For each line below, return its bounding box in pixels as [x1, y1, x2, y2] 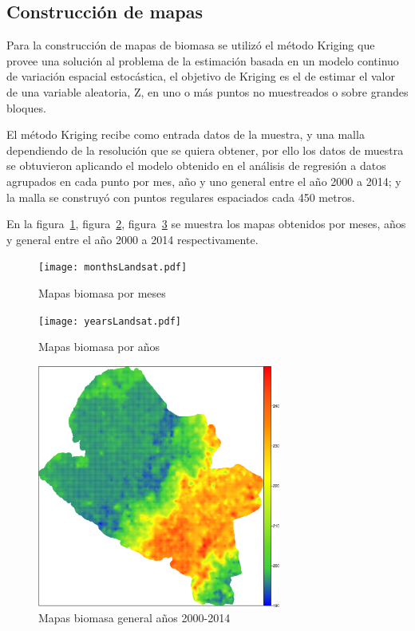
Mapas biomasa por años [38, 338, 160, 355]
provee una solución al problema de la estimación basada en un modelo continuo [6, 52, 399, 69]
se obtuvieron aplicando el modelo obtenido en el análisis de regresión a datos [6, 157, 386, 174]
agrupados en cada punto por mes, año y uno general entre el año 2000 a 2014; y [6, 172, 401, 189]
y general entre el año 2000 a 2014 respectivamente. [6, 231, 259, 247]
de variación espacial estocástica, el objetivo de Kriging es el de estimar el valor [6, 68, 395, 85]
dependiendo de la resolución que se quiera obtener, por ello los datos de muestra [6, 141, 404, 158]
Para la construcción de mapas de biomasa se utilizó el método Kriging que [6, 37, 375, 53]
